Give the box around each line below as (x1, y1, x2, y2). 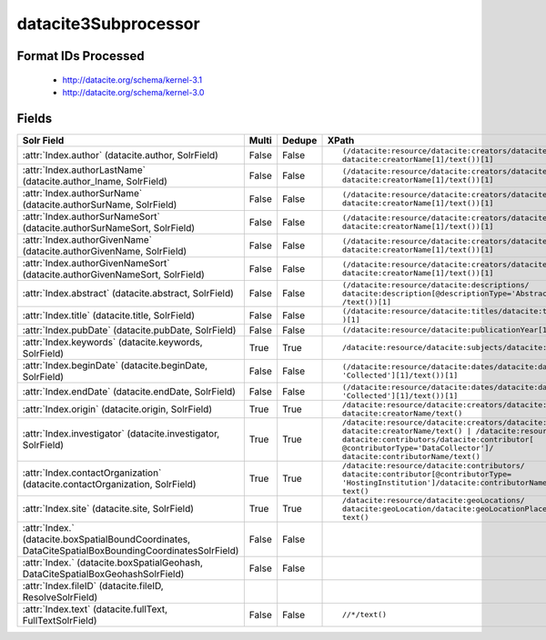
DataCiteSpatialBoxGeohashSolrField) (22, 567, 185, 580)
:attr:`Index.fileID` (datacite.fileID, (22, 579, 164, 592)
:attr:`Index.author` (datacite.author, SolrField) (22, 148, 218, 161)
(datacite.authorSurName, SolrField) (22, 198, 177, 211)
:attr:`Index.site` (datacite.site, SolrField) (22, 503, 195, 515)
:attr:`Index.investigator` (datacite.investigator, (22, 427, 220, 440)
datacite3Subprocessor (16, 14, 200, 34)
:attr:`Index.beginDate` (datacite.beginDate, (22, 359, 208, 372)
